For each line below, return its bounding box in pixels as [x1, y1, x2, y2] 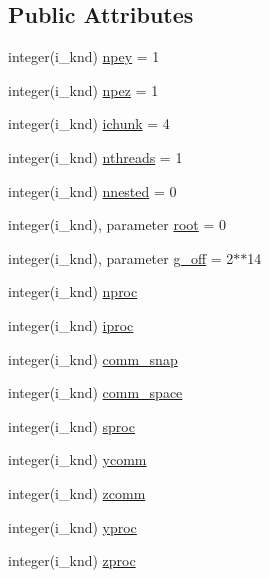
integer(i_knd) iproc [8, 314, 134, 335]
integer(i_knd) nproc [8, 281, 138, 302]
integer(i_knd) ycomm [8, 449, 147, 470]
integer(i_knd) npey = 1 [8, 46, 160, 67]
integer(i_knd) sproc [8, 415, 135, 436]
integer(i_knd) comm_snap [8, 348, 178, 369]
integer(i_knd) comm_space [8, 382, 183, 403]
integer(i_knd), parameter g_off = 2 [8, 247, 234, 268]
